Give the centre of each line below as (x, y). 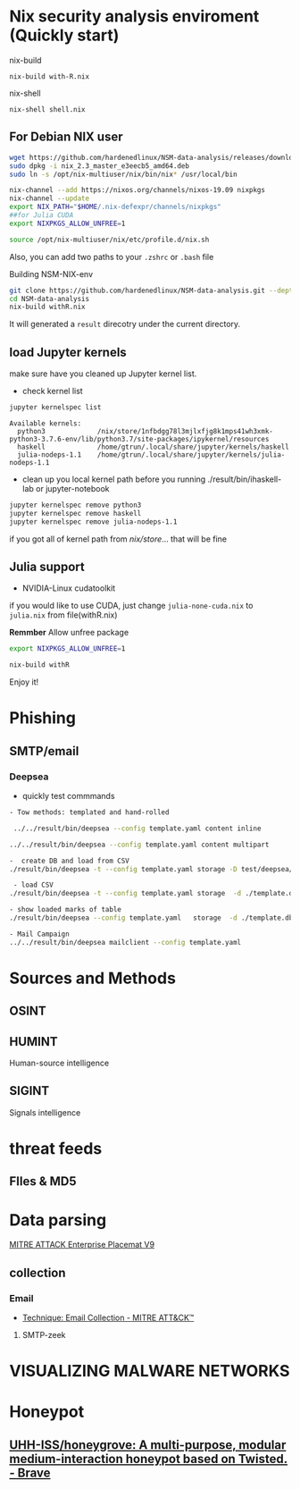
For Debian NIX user (66, 137)
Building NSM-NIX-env (51, 273)
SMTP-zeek (44, 1335)
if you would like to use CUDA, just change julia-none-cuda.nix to (131, 606)
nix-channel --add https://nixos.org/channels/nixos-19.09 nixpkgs (137, 190)
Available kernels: (46, 423)
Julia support (47, 566)
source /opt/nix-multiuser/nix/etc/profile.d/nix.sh (109, 240)
